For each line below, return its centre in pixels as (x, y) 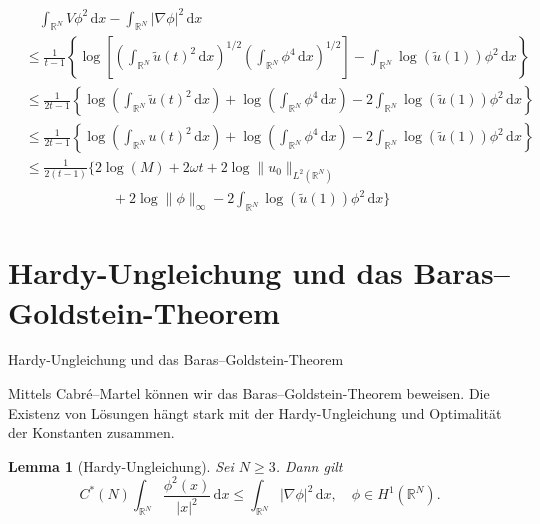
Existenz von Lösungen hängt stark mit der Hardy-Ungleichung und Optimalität (255, 412)
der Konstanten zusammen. (91, 432)
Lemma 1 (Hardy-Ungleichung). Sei (121, 465)
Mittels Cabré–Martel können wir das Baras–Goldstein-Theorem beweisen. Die (249, 393)
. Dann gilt (309, 465)
